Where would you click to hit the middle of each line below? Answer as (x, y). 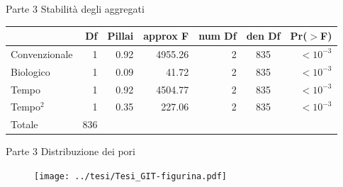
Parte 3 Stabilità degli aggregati (75, 8)
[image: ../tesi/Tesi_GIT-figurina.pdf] (131, 176)
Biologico (30, 71)
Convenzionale (42, 53)
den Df (263, 36)
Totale (24, 124)
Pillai (120, 36)
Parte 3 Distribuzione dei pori (71, 151)
